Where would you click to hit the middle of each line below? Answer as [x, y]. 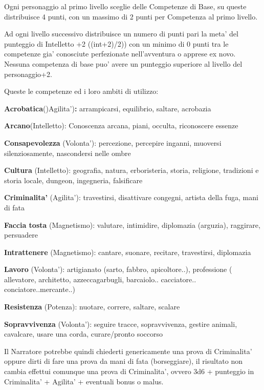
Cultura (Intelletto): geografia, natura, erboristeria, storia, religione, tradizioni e [131, 170]
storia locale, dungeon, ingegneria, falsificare [73, 180]
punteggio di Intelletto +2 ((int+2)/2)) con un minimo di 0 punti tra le [116, 43]
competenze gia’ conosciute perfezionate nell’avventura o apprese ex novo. [120, 54]
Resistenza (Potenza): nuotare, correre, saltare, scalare [92, 307]
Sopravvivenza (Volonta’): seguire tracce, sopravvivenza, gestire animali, [121, 324]
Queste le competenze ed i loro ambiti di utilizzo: [81, 91]
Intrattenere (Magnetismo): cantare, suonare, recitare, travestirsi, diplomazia [128, 252]
